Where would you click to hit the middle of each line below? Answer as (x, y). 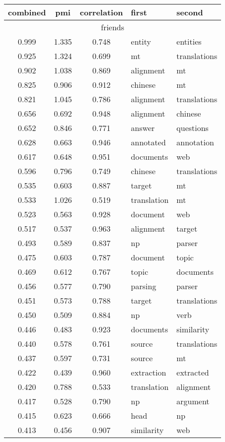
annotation (195, 142)
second (190, 12)
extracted (193, 372)
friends (113, 27)
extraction (149, 372)
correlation (101, 12)
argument (193, 401)
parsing (144, 286)
